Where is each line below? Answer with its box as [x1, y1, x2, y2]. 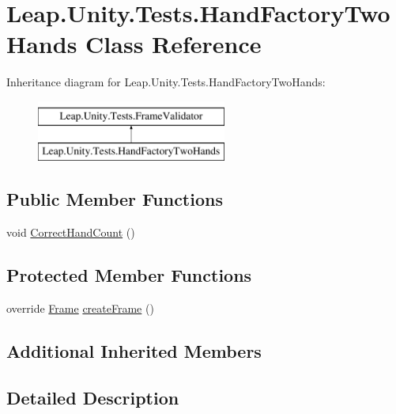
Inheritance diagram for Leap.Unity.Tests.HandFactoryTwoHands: [6, 74, 326, 90]
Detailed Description [6, 385, 179, 409]
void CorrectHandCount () [6, 224, 135, 241]
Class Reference [85, 28, 262, 60]
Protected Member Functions [6, 263, 252, 287]
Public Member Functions [6, 187, 223, 211]
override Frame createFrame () [6, 300, 154, 317]
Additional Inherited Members [6, 339, 262, 363]
